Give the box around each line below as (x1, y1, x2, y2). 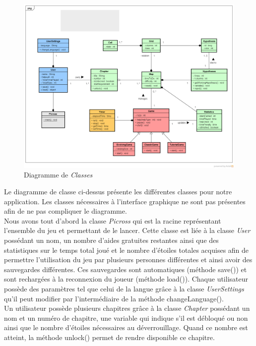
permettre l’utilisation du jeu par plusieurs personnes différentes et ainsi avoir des (4, 254, 253, 265)
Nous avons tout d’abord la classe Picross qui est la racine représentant (4, 215, 221, 226)
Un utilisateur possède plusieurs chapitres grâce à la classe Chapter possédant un (4, 303, 250, 313)
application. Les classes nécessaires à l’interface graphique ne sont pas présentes (4, 196, 246, 206)
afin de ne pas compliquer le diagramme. (4, 206, 127, 216)
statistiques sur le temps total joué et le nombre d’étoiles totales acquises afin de (4, 244, 249, 255)
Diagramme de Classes (24, 170, 93, 180)
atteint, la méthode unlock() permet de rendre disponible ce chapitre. (4, 332, 215, 342)
